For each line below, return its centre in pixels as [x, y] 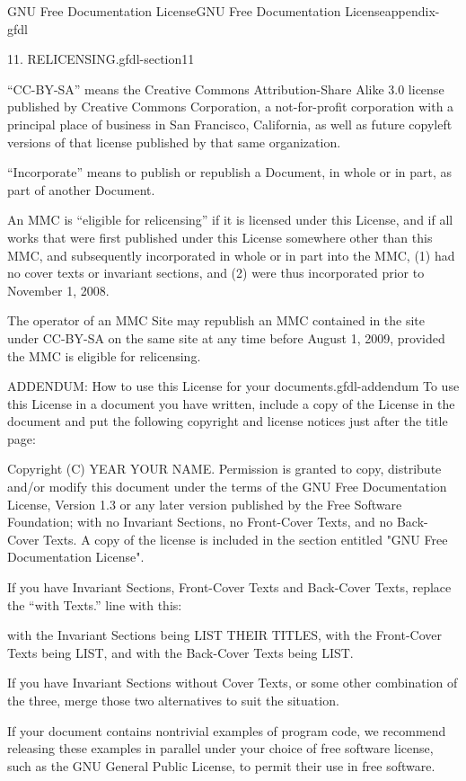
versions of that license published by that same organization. [174, 142]
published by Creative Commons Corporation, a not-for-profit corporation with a [231, 106]
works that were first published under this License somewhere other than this [220, 237]
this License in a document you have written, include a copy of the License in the [231, 403]
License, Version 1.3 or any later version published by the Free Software [205, 504]
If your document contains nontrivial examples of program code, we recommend [227, 730]
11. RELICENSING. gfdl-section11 [101, 59]
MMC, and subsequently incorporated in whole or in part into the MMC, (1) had [231, 255]
